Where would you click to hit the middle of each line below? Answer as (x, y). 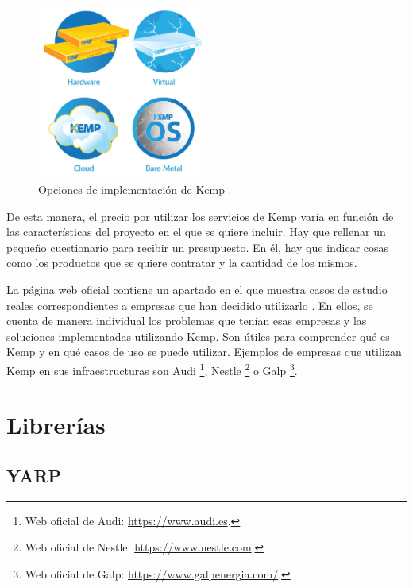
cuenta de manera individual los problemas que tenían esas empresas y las (187, 321)
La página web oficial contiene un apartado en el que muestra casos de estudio (197, 289)
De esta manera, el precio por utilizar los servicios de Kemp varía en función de (200, 216)
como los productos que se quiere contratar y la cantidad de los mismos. (182, 263)
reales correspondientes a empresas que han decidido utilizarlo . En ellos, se (190, 305)
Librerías (56, 425)
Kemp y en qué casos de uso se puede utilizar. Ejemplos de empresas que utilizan (204, 352)
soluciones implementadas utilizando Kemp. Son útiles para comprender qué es (198, 336)
